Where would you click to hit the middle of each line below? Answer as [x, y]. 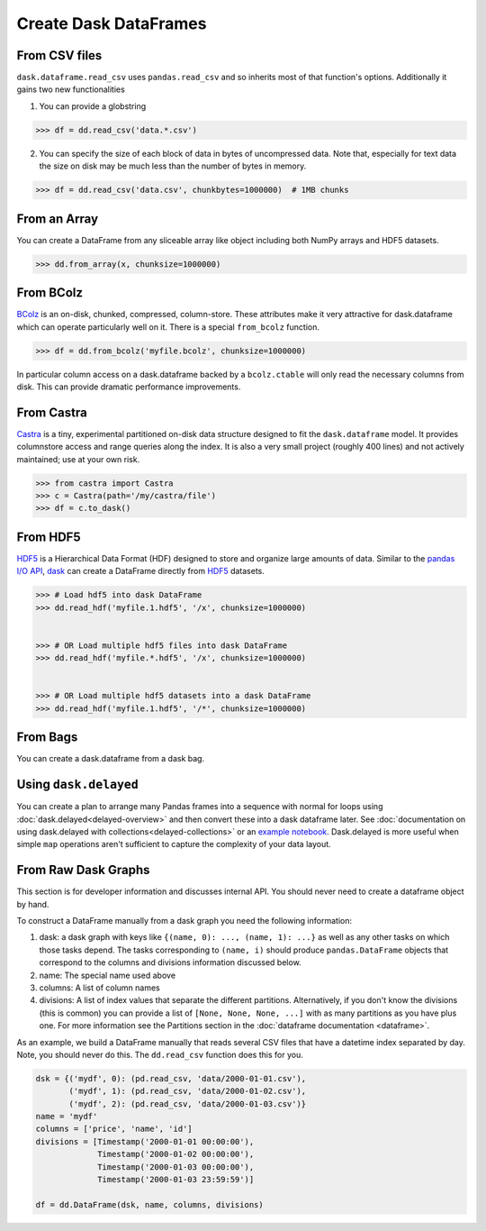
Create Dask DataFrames [112, 23]
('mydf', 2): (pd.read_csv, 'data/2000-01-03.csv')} [188, 1103]
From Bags [47, 738]
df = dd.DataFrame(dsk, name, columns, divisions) [150, 1204]
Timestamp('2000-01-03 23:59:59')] [176, 1180]
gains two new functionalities [71, 89]
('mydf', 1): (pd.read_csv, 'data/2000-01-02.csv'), [188, 1091]
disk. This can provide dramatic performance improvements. [129, 387]
